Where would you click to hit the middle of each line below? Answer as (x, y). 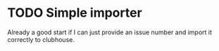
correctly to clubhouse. (41, 39)
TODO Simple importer (75, 13)
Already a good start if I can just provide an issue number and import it (110, 32)
